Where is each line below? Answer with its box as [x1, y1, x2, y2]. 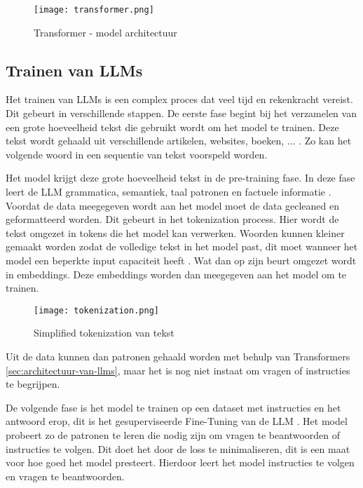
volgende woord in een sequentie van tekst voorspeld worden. [6, 147, 268, 161]
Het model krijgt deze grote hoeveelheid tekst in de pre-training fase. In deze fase [6, 170, 355, 185]
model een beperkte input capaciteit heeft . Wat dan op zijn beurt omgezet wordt [6, 252, 357, 267]
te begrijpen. [6, 377, 60, 391]
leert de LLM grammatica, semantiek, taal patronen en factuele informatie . [6, 184, 331, 199]
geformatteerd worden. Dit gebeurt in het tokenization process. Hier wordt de [6, 212, 339, 226]
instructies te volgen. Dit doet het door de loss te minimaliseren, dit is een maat [6, 441, 350, 456]
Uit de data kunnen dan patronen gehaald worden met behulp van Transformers [6, 349, 350, 364]
